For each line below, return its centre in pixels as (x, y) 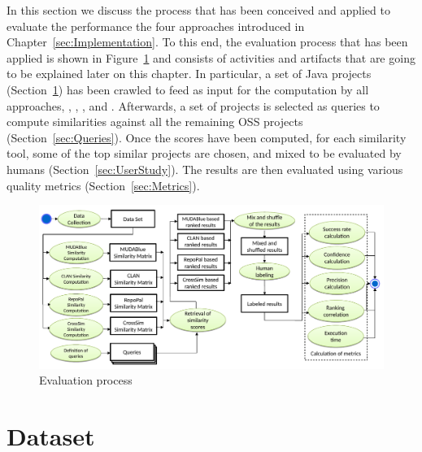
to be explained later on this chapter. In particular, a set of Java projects (189, 74)
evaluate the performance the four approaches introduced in (156, 26)
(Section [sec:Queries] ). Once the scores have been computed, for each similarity (207, 137)
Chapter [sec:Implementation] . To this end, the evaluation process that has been (207, 42)
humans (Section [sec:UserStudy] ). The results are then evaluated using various (205, 169)
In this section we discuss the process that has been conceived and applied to (198, 10)
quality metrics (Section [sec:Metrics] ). (103, 185)
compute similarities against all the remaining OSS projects (155, 122)
